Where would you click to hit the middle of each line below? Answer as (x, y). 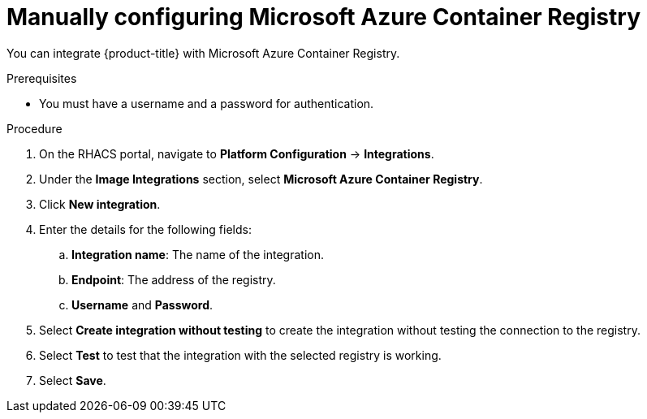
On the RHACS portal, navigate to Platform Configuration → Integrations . (237, 153)
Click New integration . (100, 204)
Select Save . (73, 380)
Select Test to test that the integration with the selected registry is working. (240, 355)
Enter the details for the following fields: (145, 229)
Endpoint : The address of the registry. (174, 279)
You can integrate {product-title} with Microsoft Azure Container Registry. (203, 53)
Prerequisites (42, 78)
